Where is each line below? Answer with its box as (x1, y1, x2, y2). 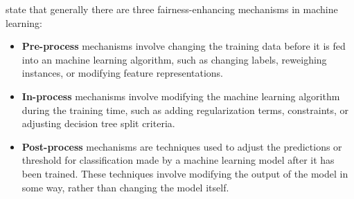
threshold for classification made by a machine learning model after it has (21, 153, 335, 167)
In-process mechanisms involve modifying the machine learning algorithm (21, 88, 340, 103)
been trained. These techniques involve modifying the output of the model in (21, 166, 348, 180)
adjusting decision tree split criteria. (21, 116, 175, 131)
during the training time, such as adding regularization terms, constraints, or (21, 102, 349, 117)
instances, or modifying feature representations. (21, 66, 224, 80)
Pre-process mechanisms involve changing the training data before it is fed (21, 39, 346, 53)
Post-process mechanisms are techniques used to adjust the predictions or (21, 139, 342, 153)
